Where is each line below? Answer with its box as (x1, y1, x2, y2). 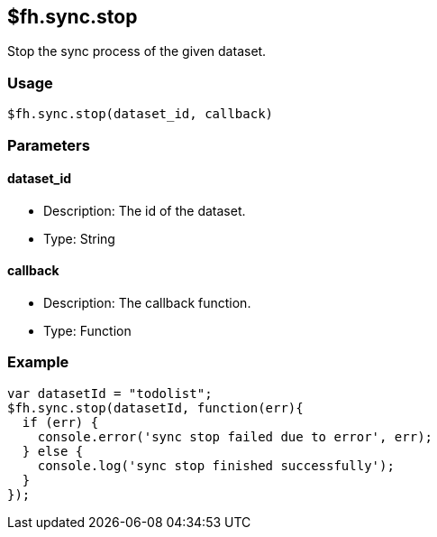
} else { (22, 443, 84, 458)
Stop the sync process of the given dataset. (7, 43, 267, 60)
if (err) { (22, 414, 99, 430)
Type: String (43, 230, 115, 246)
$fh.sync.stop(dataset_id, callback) (7, 106, 274, 122)
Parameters (7, 135, 90, 154)
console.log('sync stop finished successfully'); (37, 458, 395, 473)
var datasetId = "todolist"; (7, 385, 213, 401)
